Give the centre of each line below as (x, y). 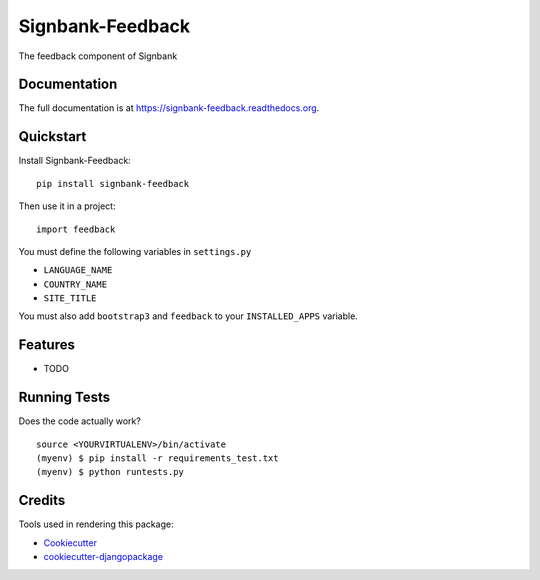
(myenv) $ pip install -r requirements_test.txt (157, 458)
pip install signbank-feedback (113, 183)
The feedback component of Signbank (98, 56)
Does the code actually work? (80, 421)
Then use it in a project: (67, 206)
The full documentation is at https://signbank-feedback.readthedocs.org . (169, 108)
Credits (42, 500)
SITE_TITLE (70, 298)
